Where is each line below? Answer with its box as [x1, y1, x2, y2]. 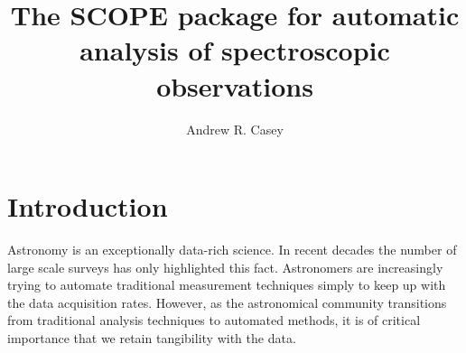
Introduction [7, 188, 168, 225]
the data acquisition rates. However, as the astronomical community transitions [7, 293, 447, 311]
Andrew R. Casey [186, 119, 284, 138]
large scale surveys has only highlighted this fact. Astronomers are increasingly [7, 257, 443, 276]
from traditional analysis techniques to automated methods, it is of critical [7, 311, 421, 330]
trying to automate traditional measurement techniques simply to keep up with [7, 275, 446, 294]
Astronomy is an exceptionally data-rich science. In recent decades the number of [7, 240, 457, 259]
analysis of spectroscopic [79, 32, 390, 69]
